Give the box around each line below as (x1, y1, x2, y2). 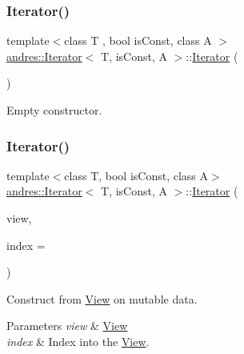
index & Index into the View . (6, 332, 150, 349)
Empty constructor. (6, 102, 102, 118)
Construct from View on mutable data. (6, 290, 198, 307)
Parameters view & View (6, 317, 128, 334)
